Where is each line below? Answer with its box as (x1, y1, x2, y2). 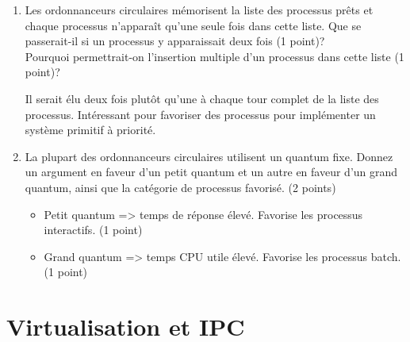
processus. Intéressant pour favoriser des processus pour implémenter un (25, 106, 376, 122)
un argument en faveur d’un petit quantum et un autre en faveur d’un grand (25, 163, 398, 180)
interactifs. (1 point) (44, 221, 143, 238)
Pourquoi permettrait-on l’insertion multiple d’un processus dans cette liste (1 (25, 48, 404, 64)
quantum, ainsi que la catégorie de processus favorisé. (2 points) (25, 179, 336, 195)
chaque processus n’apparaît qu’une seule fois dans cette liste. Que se (25, 17, 362, 33)
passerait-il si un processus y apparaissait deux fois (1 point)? (25, 33, 325, 49)
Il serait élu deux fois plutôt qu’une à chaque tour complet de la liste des (25, 90, 379, 106)
